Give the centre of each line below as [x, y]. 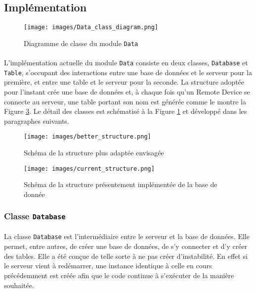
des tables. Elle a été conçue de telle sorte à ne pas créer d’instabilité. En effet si [126, 256]
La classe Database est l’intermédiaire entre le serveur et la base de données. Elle [127, 236]
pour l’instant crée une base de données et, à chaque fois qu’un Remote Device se [127, 92]
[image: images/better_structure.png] [87, 137]
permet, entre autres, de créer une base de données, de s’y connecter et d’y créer [126, 246]
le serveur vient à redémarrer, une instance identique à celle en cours [108, 266]
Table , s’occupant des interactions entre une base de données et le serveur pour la [128, 72]
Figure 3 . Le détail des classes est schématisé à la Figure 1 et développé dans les [126, 111]
